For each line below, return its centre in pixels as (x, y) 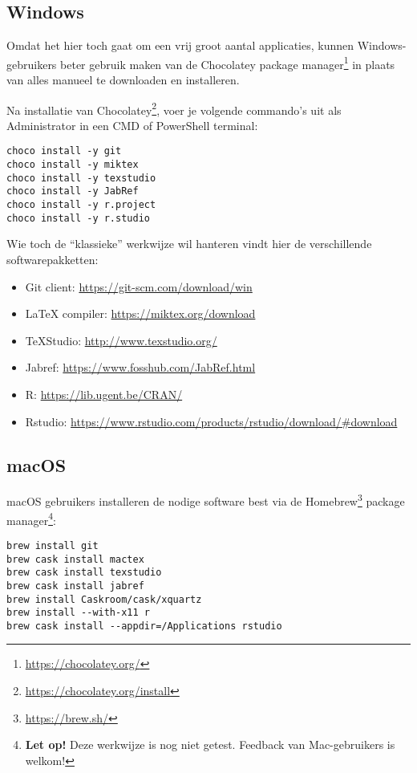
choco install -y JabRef (73, 191)
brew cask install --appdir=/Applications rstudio (144, 626)
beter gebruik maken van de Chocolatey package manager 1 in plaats (228, 63)
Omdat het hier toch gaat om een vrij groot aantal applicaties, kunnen (180, 45)
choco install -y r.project (81, 205)
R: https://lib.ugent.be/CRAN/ (104, 394)
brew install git (53, 545)
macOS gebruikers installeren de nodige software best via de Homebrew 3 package (206, 500)
